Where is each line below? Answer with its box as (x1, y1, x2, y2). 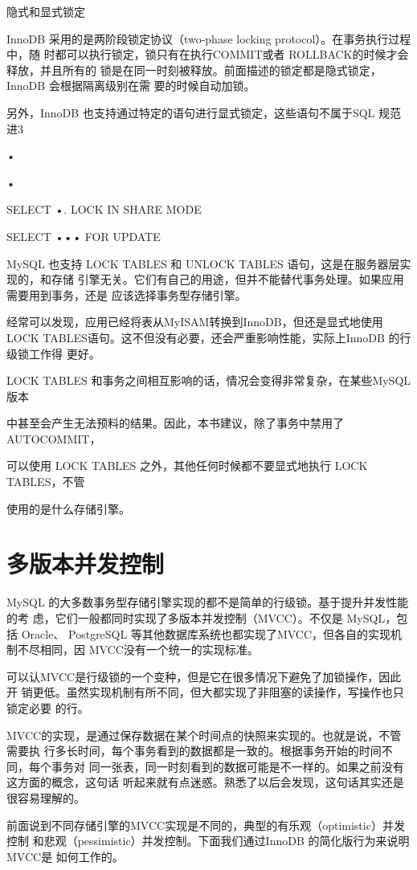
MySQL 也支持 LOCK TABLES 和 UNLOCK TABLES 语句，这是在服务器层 (6, 255, 400, 272)
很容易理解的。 (6, 789, 85, 806)
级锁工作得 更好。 (6, 345, 100, 361)
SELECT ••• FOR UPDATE (6, 227, 161, 244)
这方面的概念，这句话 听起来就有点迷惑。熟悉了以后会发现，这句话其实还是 (6, 774, 404, 790)
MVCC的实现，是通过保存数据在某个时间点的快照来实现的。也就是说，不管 (6, 726, 402, 743)
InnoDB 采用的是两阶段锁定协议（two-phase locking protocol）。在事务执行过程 (6, 30, 411, 47)
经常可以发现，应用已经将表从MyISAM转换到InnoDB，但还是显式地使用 (6, 313, 383, 330)
